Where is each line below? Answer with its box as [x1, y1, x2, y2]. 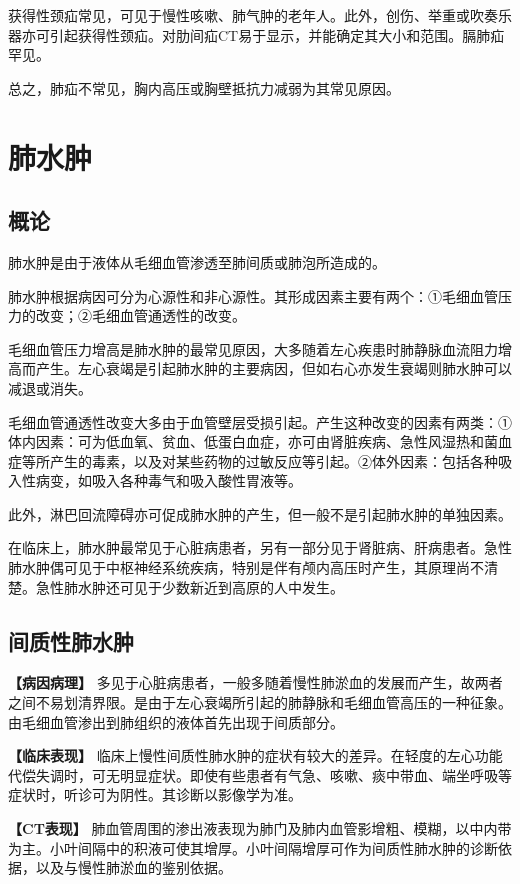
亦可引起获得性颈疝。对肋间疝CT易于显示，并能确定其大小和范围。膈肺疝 [21, 24, 505, 45]
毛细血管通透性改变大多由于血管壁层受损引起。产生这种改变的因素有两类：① [8, 411, 512, 432]
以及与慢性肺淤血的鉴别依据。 [35, 857, 232, 878]
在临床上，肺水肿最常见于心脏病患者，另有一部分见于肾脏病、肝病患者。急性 [8, 537, 512, 558]
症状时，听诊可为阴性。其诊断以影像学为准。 [8, 784, 302, 805]
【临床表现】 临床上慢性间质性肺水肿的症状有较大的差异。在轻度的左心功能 [8, 745, 503, 766]
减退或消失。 [8, 377, 92, 398]
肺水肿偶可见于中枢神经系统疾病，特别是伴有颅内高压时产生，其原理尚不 [8, 557, 484, 578]
